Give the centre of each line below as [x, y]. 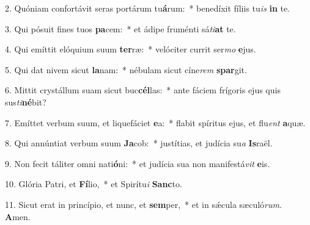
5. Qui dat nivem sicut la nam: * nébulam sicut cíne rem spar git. [126, 69]
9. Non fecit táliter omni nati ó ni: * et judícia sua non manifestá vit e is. [138, 163]
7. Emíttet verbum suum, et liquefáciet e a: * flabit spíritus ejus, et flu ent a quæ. [155, 122]
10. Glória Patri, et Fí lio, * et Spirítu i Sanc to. [94, 184]
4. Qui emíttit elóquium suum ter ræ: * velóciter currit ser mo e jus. [131, 49]
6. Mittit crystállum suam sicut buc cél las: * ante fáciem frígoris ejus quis [143, 90]
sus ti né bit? [26, 102]
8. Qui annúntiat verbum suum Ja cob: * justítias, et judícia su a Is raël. [139, 143]
